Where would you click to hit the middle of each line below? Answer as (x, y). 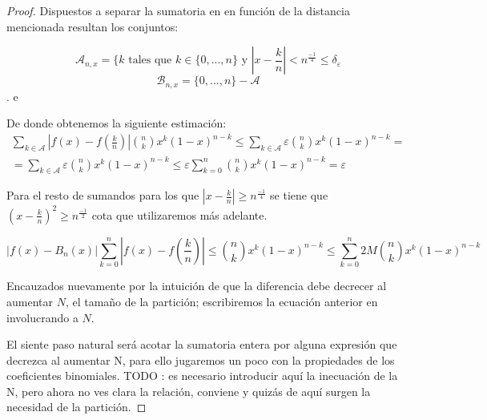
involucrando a (42, 317)
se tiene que (299, 195)
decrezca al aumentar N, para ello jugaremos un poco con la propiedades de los (201, 359)
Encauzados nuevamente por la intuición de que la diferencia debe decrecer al (197, 286)
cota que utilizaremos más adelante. (179, 214)
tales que (150, 61)
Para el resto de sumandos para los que (103, 195)
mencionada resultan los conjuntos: (93, 26)
